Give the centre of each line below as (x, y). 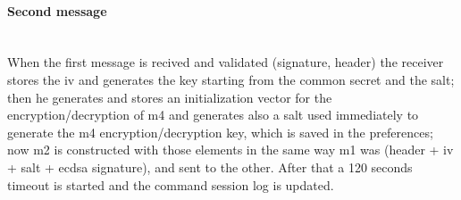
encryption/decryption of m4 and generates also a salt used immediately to (213, 115)
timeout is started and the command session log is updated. (171, 184)
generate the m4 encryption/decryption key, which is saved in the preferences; (220, 132)
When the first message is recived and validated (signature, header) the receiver (226, 62)
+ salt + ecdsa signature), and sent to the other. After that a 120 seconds (210, 167)
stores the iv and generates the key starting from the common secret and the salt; (231, 79)
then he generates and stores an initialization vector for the (170, 97)
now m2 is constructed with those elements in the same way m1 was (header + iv (230, 150)
